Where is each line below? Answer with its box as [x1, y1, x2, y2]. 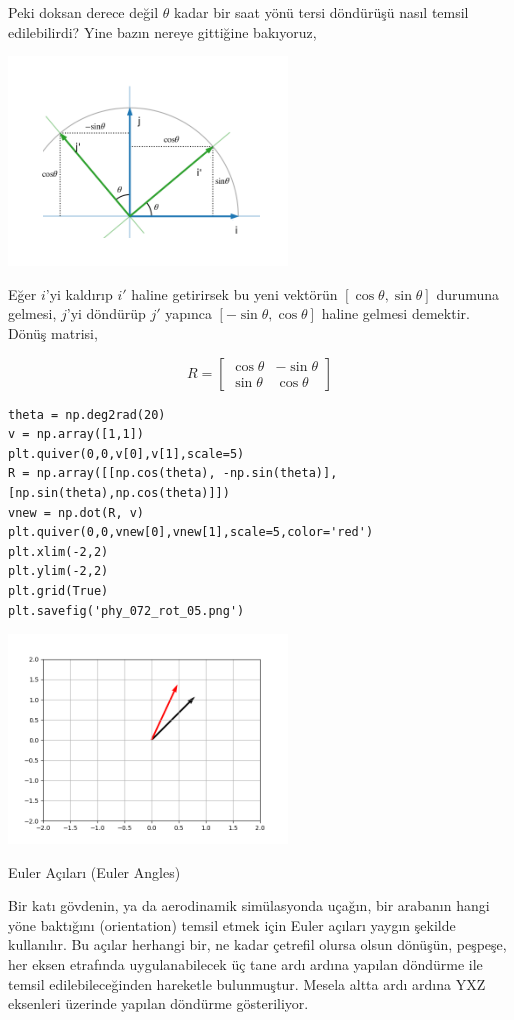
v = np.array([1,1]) [8, 427, 145, 442]
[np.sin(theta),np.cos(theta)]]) [8, 485, 230, 500]
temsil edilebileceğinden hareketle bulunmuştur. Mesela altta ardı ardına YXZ [8, 973, 486, 994]
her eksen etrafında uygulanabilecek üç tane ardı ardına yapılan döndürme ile [8, 954, 483, 975]
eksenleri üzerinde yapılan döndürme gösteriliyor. [8, 993, 309, 1014]
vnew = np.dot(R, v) [8, 505, 145, 520]
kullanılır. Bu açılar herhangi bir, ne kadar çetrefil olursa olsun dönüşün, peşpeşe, [8, 934, 507, 955]
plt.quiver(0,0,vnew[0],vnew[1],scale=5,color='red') [8, 525, 374, 540]
